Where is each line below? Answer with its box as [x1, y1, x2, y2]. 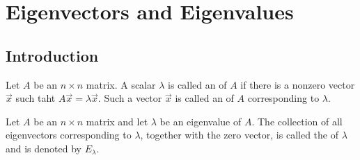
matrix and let [86, 114, 148, 128]
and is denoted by [6, 141, 81, 155]
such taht [15, 91, 56, 105]
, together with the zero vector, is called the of [140, 127, 338, 142]
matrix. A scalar [86, 77, 156, 91]
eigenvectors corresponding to [6, 127, 132, 142]
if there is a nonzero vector [240, 77, 355, 91]
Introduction [6, 44, 99, 66]
